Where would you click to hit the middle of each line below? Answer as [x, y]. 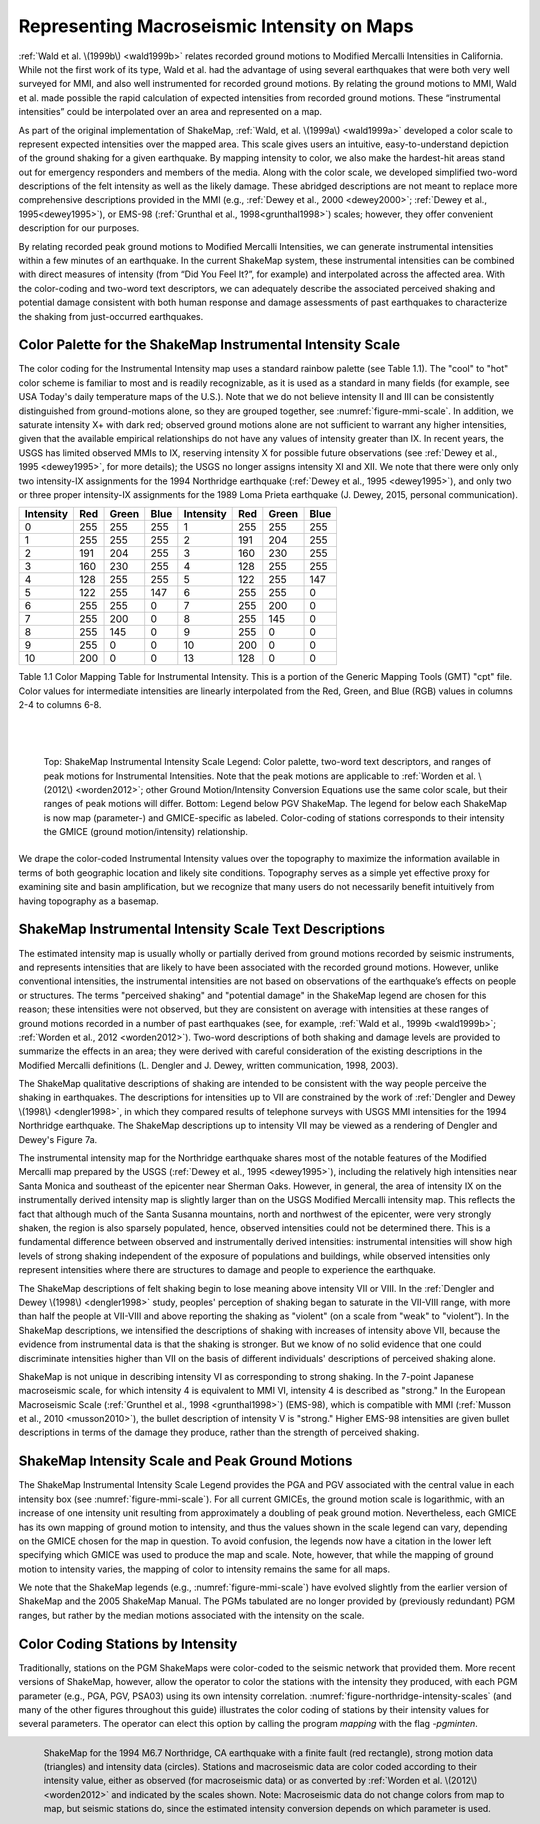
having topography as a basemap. [88, 901]
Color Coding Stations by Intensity [128, 1643]
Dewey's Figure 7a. [58, 1139]
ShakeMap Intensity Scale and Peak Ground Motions [185, 1461]
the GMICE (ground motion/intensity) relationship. [146, 832]
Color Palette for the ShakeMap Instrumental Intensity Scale [209, 345]
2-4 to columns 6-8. [60, 705]
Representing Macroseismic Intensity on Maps [216, 26]
